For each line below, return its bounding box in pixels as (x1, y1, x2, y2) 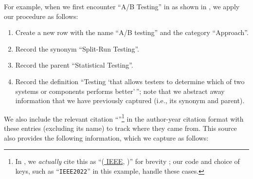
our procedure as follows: (4, 11, 78, 21)
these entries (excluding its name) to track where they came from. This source (4, 123, 237, 133)
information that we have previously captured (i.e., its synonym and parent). (15, 95, 245, 106)
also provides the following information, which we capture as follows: (4, 132, 209, 143)
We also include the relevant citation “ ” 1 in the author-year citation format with (4, 112, 244, 124)
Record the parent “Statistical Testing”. (15, 60, 133, 70)
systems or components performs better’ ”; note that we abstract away (15, 86, 225, 96)
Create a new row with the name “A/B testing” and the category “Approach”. (15, 27, 249, 37)
